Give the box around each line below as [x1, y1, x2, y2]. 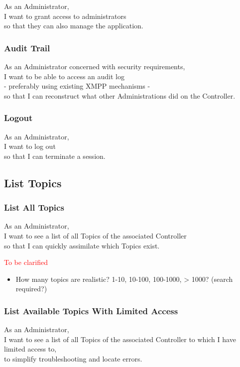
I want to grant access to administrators [4, 10, 126, 21]
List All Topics [4, 201, 64, 214]
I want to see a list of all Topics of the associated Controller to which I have [4, 334, 236, 344]
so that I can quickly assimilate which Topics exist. [4, 240, 160, 250]
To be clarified [4, 257, 48, 267]
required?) [15, 283, 47, 294]
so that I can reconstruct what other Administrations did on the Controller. [4, 90, 236, 101]
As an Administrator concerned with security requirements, [4, 61, 185, 71]
